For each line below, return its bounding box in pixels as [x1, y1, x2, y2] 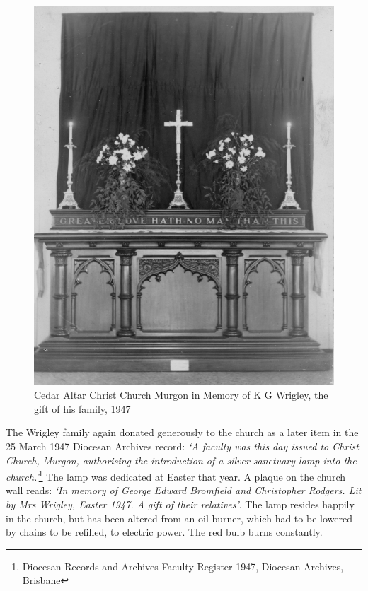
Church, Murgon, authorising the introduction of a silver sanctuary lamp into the [6, 452, 357, 467]
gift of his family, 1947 [34, 401, 131, 416]
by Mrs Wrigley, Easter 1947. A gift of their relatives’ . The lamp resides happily [6, 497, 355, 512]
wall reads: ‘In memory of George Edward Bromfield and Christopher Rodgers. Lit [6, 483, 362, 498]
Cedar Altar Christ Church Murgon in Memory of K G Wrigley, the [34, 387, 328, 402]
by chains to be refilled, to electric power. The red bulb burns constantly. [6, 525, 323, 539]
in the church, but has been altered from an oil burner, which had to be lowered [6, 510, 352, 525]
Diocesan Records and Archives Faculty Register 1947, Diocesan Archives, [22, 558, 344, 573]
